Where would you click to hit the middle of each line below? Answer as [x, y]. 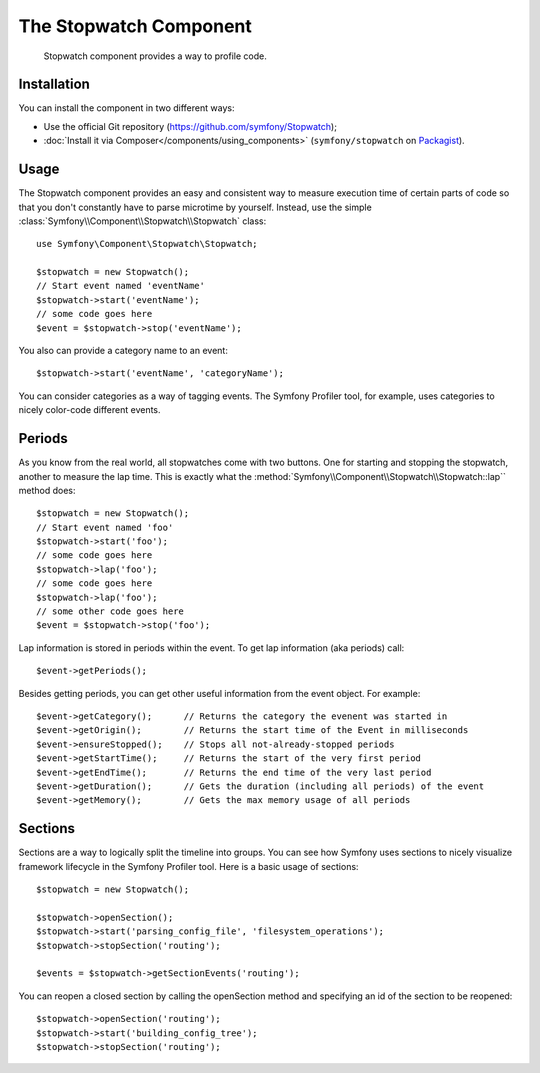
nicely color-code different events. [89, 410]
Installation [54, 84]
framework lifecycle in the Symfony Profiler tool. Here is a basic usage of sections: [188, 866]
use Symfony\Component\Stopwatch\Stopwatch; [147, 244]
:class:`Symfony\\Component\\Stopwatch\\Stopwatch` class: [142, 221]
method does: [47, 490]
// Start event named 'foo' [105, 527]
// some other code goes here [110, 611]
